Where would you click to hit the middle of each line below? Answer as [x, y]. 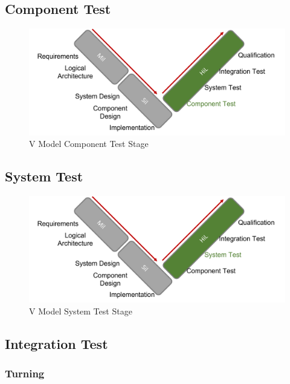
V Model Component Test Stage [89, 144]
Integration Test [56, 343]
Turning [25, 373]
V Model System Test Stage [81, 311]
